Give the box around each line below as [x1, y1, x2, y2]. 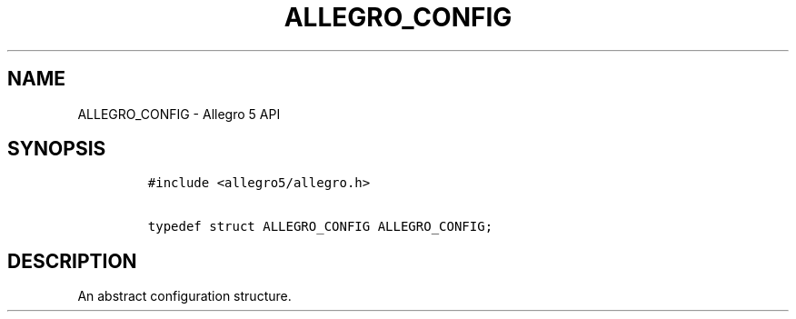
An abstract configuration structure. [77, 288, 292, 304]
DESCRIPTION [7, 249, 137, 273]
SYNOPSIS [7, 137, 106, 161]
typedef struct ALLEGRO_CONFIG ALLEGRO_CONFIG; [147, 219, 493, 234]
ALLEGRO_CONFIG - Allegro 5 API [77, 105, 281, 122]
